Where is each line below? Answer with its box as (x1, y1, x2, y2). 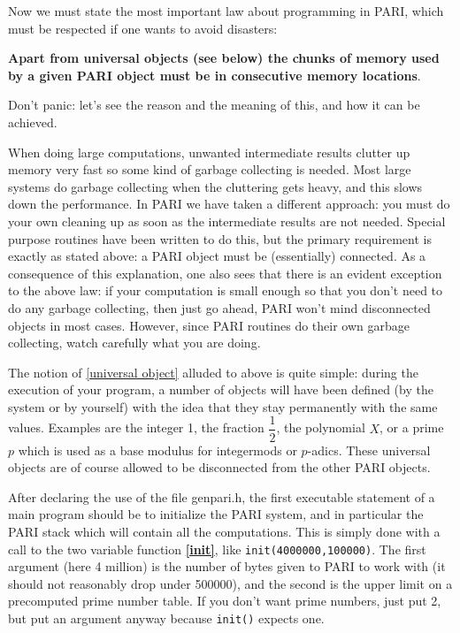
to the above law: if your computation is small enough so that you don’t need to (8, 281, 443, 300)
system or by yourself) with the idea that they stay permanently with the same (8, 397, 438, 416)
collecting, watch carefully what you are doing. (8, 333, 261, 352)
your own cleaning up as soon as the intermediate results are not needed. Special (8, 211, 446, 230)
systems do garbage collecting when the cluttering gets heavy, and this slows (8, 177, 423, 195)
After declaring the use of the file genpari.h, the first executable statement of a (8, 487, 435, 506)
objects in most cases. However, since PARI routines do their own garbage (8, 316, 410, 334)
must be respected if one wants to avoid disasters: (8, 19, 278, 37)
